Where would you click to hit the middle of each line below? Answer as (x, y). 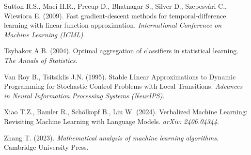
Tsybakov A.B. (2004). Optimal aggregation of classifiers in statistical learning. (121, 51)
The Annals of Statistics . (41, 60)
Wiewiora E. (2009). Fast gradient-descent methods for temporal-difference (115, 15)
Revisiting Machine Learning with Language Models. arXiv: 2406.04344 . (111, 121)
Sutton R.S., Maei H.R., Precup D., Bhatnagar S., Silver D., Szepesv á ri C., (115, 6)
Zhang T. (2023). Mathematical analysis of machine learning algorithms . (111, 137)
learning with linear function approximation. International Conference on (113, 25)
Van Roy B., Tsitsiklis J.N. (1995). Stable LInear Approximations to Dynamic (120, 76)
